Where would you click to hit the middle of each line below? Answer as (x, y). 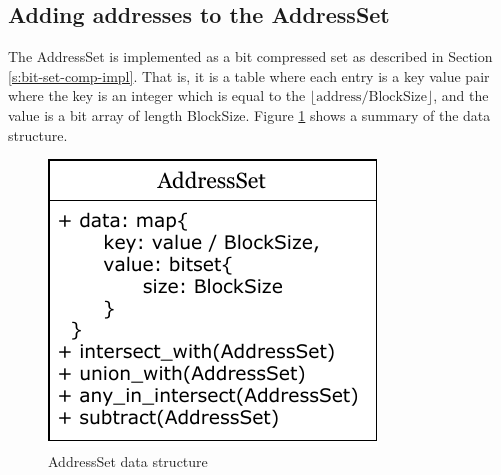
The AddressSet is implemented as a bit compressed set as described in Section (250, 56)
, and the (461, 95)
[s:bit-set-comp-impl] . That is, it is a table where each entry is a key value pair (249, 75)
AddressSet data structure (128, 460)
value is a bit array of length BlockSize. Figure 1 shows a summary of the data (249, 114)
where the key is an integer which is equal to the (157, 95)
